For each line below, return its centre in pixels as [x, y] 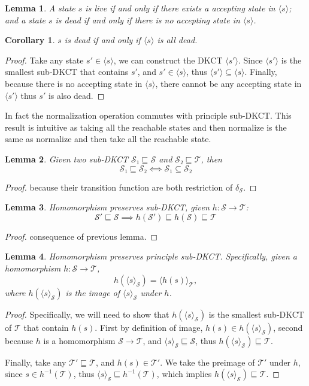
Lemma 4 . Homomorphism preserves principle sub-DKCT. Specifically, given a [151, 256]
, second [288, 327]
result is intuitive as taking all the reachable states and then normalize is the [146, 127]
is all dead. [177, 40]
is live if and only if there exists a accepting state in [180, 8]
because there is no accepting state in [74, 83]
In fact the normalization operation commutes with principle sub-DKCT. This [148, 115]
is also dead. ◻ [76, 95]
